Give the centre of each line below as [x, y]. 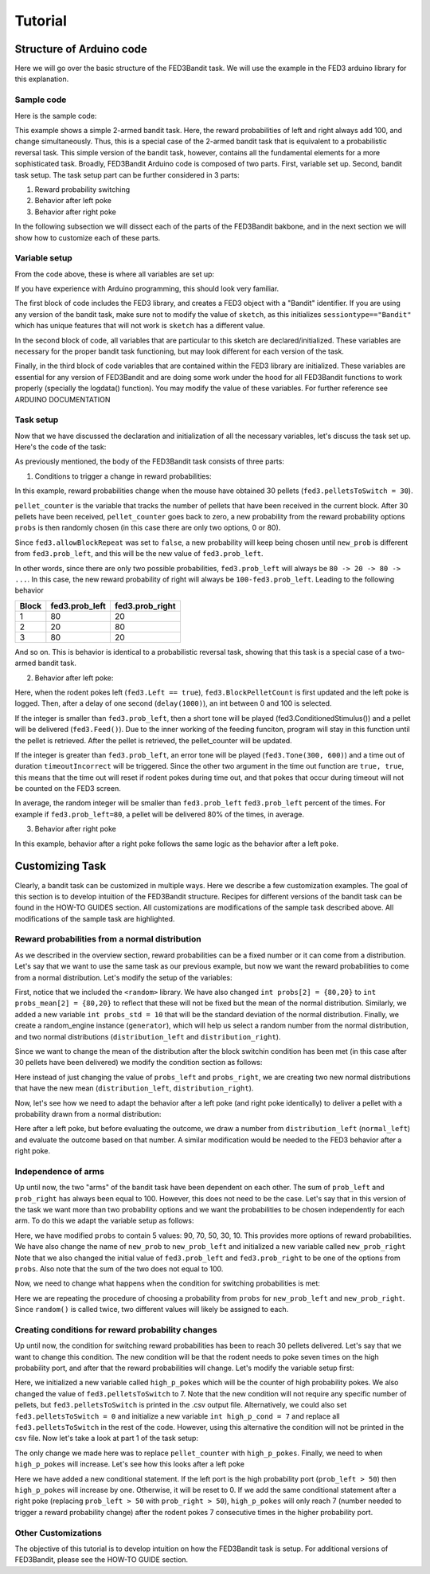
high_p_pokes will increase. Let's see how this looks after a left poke [129, 1464]
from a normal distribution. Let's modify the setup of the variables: [123, 977]
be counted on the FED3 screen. [68, 789]
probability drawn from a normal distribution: [88, 1114]
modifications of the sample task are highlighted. [95, 918]
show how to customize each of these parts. [88, 237]
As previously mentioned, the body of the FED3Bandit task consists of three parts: [149, 461]
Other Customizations [59, 1533]
